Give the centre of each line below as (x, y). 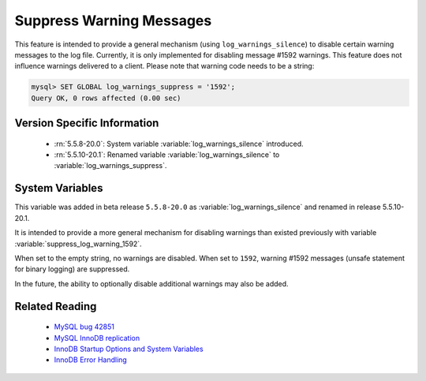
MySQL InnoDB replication (97, 338)
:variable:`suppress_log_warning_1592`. (78, 244)
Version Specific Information (87, 123)
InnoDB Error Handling (91, 360)
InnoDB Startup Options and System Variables (129, 349)
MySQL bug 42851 (84, 327)
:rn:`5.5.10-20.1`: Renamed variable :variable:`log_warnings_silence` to (167, 155)
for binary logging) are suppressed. (72, 269)
